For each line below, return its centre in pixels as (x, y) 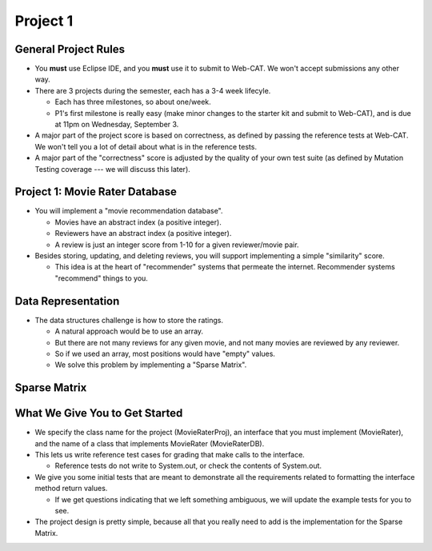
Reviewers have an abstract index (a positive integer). (143, 234)
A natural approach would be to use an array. (129, 331)
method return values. (71, 489)
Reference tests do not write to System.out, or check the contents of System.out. (188, 466)
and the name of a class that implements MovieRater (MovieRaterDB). (150, 443)
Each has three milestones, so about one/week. (133, 102)
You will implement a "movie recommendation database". (129, 211)
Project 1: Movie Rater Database (96, 192)
